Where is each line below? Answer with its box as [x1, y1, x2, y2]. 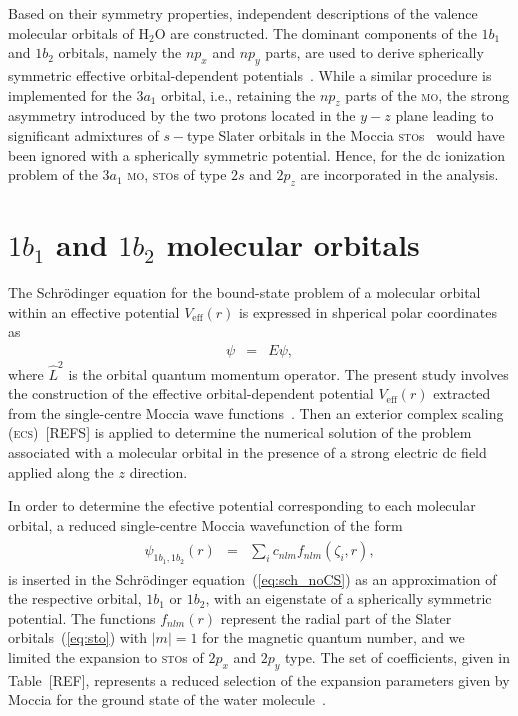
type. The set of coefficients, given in [285, 647, 510, 667]
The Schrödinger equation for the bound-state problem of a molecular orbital [8, 282, 481, 303]
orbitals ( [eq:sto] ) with [8, 627, 148, 648]
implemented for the [8, 84, 132, 105]
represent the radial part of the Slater [220, 607, 452, 628]
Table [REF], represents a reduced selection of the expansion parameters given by [8, 669, 510, 690]
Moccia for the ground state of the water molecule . [8, 689, 326, 710]
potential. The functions [8, 607, 156, 628]
